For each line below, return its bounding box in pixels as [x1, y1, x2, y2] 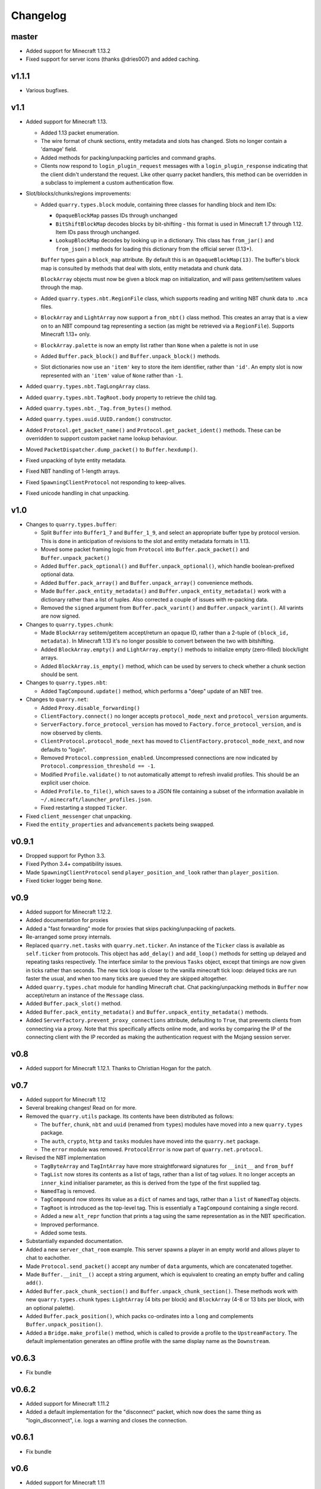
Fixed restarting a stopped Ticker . [40, 804, 127, 811]
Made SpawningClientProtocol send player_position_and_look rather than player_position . [26, 868, 279, 876]
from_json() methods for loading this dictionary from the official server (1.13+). [55, 245, 253, 253]
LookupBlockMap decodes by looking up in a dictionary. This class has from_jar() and [55, 237, 275, 244]
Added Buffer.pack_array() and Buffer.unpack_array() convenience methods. [40, 579, 254, 586]
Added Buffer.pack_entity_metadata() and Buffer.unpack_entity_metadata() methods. [26, 1008, 269, 1015]
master [11, 32, 38, 42]
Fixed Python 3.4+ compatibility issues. [26, 861, 123, 868]
